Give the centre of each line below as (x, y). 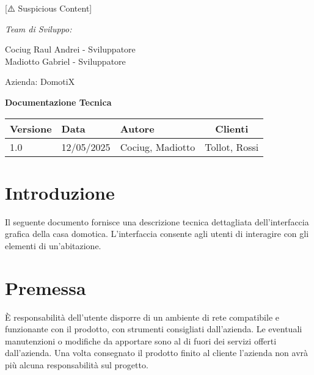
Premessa (46, 287)
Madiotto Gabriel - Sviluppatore (65, 61)
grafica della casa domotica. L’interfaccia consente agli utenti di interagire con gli (157, 234)
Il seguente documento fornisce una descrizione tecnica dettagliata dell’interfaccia (157, 221)
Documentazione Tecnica (58, 102)
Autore (137, 128)
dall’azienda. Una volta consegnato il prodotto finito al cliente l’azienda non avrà (157, 353)
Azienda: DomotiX (40, 82)
